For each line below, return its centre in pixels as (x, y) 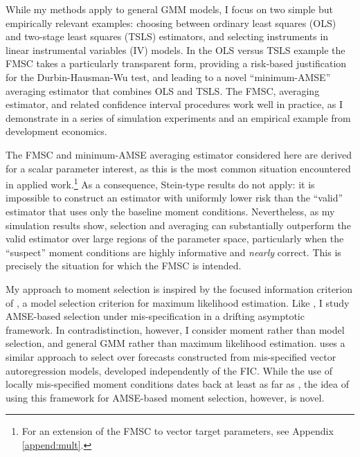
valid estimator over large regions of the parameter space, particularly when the (175, 239)
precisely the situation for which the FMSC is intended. (124, 266)
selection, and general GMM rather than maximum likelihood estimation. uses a (175, 343)
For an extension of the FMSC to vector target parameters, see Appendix (178, 431)
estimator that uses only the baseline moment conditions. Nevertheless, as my (170, 211)
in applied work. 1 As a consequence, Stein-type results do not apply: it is (160, 183)
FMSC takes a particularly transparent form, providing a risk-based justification (176, 63)
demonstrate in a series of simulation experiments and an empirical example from (178, 117)
